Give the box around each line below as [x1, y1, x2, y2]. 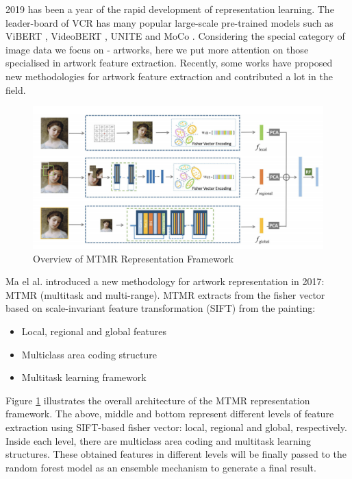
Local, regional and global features [21, 323, 166, 338]
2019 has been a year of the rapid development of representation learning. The [5, 2, 334, 16]
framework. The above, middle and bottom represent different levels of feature [5, 406, 334, 421]
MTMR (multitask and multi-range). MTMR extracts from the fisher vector [5, 287, 325, 302]
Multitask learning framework [21, 370, 147, 384]
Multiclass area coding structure [21, 347, 157, 361]
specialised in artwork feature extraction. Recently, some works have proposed [5, 56, 333, 70]
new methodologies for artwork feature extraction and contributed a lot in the [5, 69, 333, 83]
